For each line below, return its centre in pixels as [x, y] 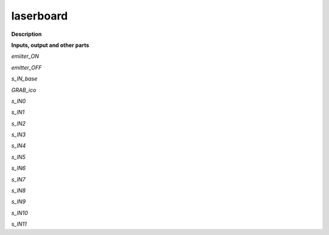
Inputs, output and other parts [50, 45]
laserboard [40, 16]
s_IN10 [20, 212]
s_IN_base [24, 79]
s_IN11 [19, 224]
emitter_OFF [27, 68]
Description [27, 34]
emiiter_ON [25, 56]
